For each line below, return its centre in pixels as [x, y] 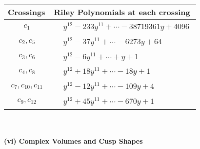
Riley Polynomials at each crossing [122, 12]
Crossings [27, 12]
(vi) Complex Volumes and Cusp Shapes [73, 141]
